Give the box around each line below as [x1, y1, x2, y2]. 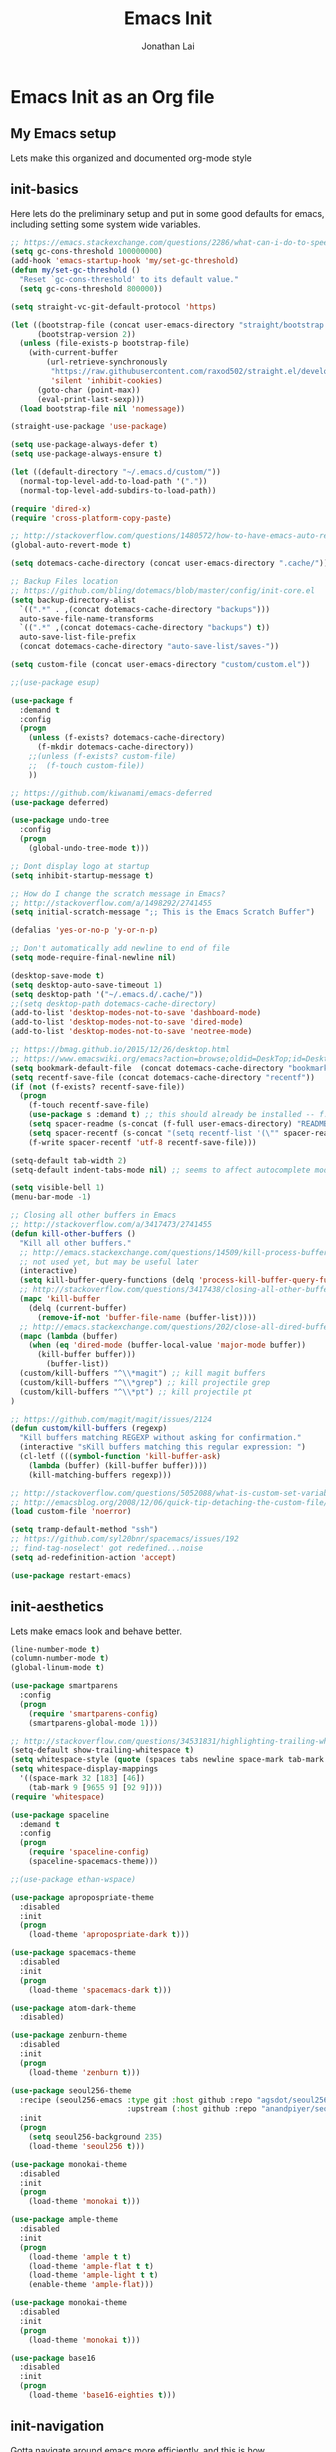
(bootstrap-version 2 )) [36, 329, 137, 339]
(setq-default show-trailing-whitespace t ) [10, 1745, 195, 1756]
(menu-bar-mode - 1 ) [10, 1192, 92, 1202]
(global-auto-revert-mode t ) [10, 540, 132, 551]
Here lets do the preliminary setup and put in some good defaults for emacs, [10, 207, 325, 219]
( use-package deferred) [10, 797, 110, 807]
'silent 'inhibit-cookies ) [50, 375, 163, 386]
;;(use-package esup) [10, 677, 101, 687]
